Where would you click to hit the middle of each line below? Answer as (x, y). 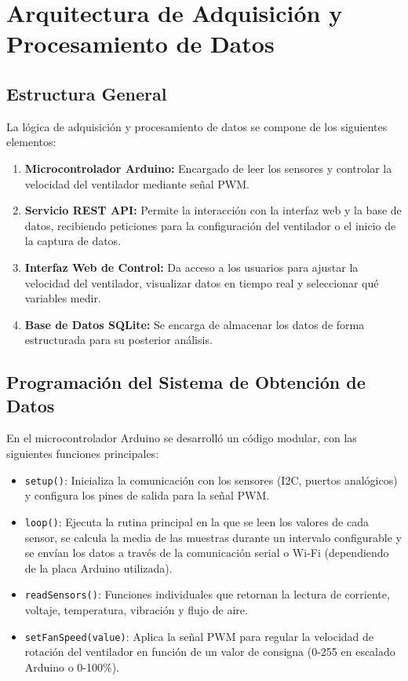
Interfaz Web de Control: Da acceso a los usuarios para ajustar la (191, 267)
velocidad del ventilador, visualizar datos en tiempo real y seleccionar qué (202, 282)
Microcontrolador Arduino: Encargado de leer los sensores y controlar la (208, 168)
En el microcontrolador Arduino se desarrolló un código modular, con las (182, 438)
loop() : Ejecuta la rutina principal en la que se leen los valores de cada (197, 521)
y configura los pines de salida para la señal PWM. (147, 495)
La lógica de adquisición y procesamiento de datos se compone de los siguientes (197, 126)
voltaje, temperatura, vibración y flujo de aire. (136, 610)
